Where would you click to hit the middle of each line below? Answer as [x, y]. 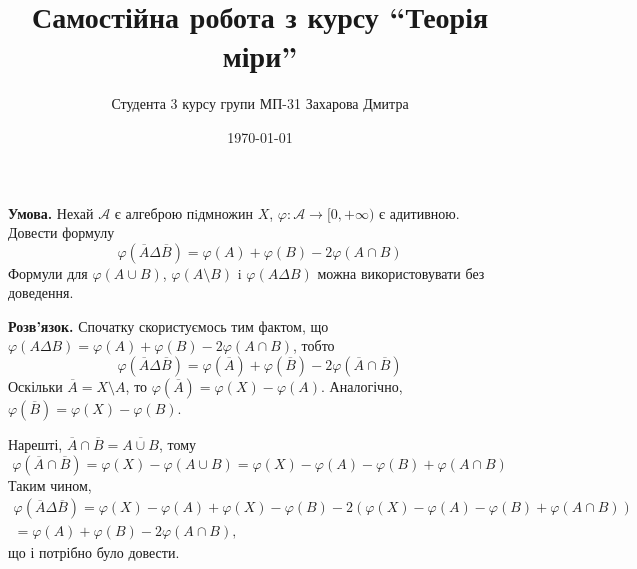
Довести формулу [61, 232]
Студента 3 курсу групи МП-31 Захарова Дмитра [260, 103]
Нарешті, [35, 444]
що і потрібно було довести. [94, 552]
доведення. [41, 292]
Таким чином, [50, 484]
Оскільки [35, 386]
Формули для [48, 272]
